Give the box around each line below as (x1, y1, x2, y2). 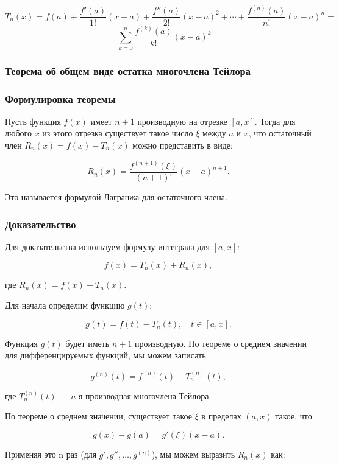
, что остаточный (248, 127, 312, 139)
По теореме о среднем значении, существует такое (5, 410, 192, 422)
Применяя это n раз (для (5, 447, 97, 460)
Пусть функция (5, 114, 61, 127)
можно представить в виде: (132, 138, 233, 151)
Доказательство (5, 216, 76, 231)
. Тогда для (254, 114, 296, 127)
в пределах (201, 410, 241, 422)
